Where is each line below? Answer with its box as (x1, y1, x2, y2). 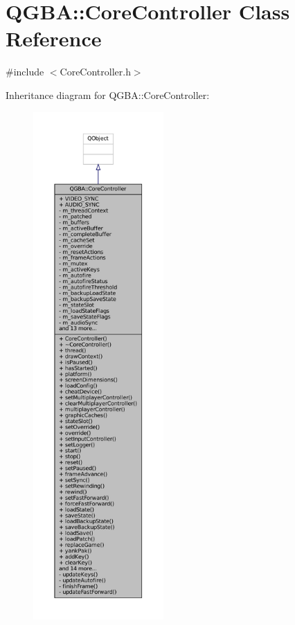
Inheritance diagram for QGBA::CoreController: (6, 87, 210, 102)
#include (6, 64, 44, 79)
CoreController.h (60, 64, 131, 79)
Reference (6, 24, 102, 53)
